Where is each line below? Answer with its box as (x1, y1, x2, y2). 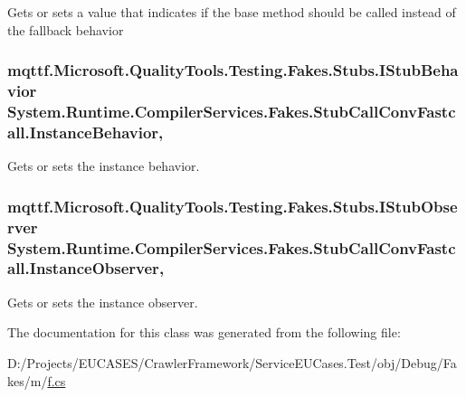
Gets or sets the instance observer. (7, 292, 198, 311)
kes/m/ (7, 371, 48, 390)
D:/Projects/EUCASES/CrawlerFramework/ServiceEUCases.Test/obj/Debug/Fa (7, 353, 457, 372)
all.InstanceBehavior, (7, 120, 164, 143)
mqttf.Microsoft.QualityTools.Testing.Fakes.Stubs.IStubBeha (7, 59, 459, 81)
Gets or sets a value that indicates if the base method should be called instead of (7, 3, 456, 21)
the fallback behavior (7, 20, 124, 39)
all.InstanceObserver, (7, 257, 165, 279)
